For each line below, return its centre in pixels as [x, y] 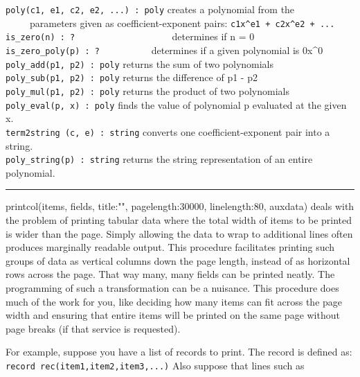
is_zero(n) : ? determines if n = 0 [130, 36]
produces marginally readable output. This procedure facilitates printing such [170, 247]
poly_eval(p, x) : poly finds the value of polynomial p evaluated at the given [176, 104]
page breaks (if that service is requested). [93, 328]
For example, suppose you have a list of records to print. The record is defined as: [179, 352]
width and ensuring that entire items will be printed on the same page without [173, 315]
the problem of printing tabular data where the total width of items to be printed [179, 219]
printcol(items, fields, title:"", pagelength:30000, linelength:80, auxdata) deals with [180, 206]
